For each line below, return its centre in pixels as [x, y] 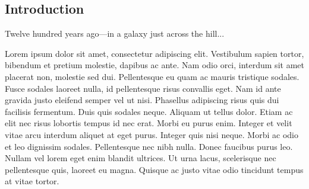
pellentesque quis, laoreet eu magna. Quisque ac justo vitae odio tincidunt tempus [154, 169]
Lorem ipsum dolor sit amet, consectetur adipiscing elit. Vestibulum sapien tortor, [154, 53]
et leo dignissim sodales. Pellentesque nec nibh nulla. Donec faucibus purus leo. [149, 146]
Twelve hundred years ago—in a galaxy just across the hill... [115, 33]
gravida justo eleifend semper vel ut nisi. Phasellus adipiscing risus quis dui [142, 100]
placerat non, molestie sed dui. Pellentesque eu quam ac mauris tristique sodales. [152, 76]
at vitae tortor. [32, 181]
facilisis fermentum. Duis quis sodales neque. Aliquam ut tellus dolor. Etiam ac [149, 111]
